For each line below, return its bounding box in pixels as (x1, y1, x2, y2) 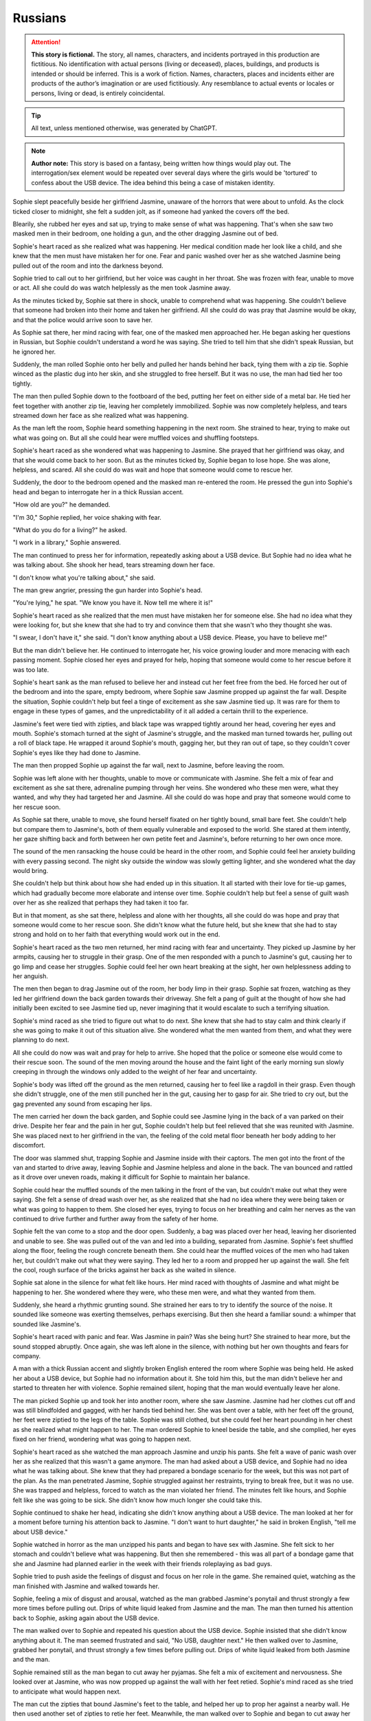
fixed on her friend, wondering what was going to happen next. (12, 1435, 192, 1444)
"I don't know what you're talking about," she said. (12, 573, 156, 582)
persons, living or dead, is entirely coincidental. (31, 89, 166, 97)
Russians (12, 10, 67, 25)
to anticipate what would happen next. (12, 1687, 122, 1696)
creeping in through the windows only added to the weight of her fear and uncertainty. (12, 1068, 258, 1076)
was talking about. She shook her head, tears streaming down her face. (12, 561, 216, 569)
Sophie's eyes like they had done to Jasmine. (12, 748, 141, 757)
